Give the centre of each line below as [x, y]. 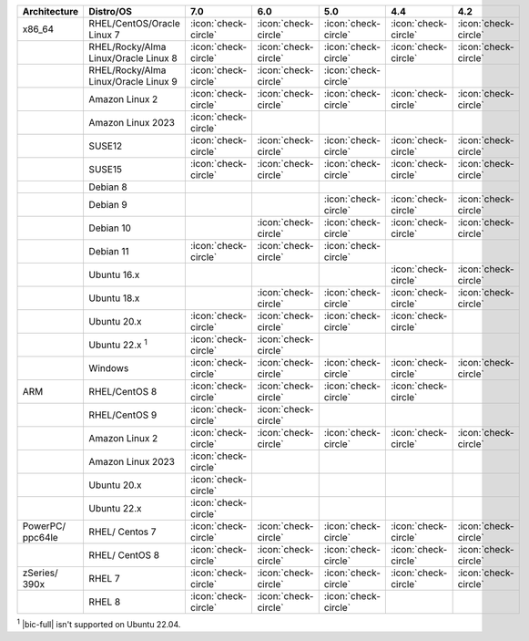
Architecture [51, 11]
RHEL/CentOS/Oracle [135, 23]
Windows [109, 368]
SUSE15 [106, 169]
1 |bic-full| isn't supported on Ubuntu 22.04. [99, 623]
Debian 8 [108, 187]
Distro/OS [110, 11]
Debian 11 [109, 251]
